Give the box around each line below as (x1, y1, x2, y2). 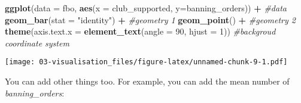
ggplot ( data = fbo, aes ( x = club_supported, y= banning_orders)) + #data (5, 2, 287, 14)
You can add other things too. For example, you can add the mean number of (5, 75, 290, 88)
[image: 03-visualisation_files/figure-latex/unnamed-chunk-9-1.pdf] (5, 58, 288, 67)
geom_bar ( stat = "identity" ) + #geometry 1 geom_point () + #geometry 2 (5, 13, 296, 26)
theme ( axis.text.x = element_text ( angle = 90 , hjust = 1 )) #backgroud (5, 25, 276, 38)
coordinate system (5, 36, 69, 49)
